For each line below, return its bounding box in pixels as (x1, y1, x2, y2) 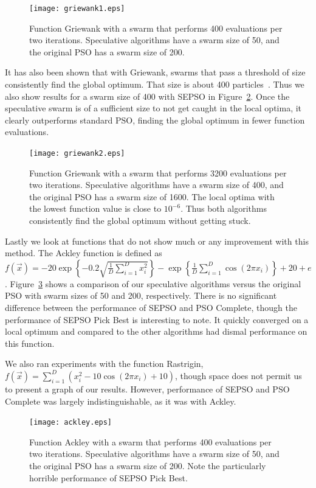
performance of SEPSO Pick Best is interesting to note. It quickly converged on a (5, 313, 309, 326)
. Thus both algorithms (180, 202, 267, 215)
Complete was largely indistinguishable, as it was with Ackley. (5, 394, 236, 407)
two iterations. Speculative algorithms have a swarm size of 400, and (29, 178, 284, 191)
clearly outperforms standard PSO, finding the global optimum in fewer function (5, 113, 305, 126)
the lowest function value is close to (29, 202, 162, 215)
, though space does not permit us (175, 369, 302, 382)
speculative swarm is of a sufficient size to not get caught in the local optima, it (5, 102, 302, 114)
